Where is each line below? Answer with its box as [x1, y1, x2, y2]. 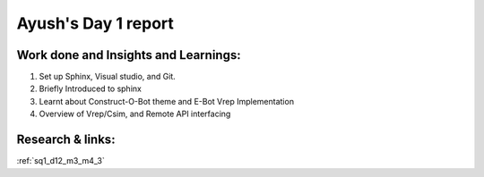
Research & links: [16, 132, 116, 147]
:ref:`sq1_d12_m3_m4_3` [16, 156, 105, 166]
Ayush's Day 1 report [16, 13, 175, 33]
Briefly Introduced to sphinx [39, 83, 143, 94]
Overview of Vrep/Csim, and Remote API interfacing [39, 108, 231, 120]
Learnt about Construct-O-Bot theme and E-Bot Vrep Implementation [39, 96, 295, 106]
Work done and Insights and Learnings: [16, 47, 241, 63]
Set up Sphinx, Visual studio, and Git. [39, 72, 177, 82]
